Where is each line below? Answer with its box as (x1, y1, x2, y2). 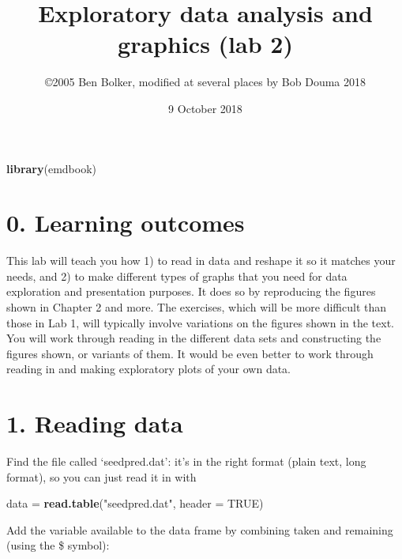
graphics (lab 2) (118, 28, 293, 60)
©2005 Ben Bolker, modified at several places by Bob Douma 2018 (44, 74, 366, 90)
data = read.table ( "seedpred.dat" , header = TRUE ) (6, 495, 264, 512)
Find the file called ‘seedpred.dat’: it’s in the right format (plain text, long (6, 453, 366, 470)
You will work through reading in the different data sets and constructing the (6, 330, 381, 346)
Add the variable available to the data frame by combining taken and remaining (6, 521, 393, 538)
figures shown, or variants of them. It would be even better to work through (6, 345, 374, 361)
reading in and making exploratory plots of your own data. (6, 361, 291, 377)
